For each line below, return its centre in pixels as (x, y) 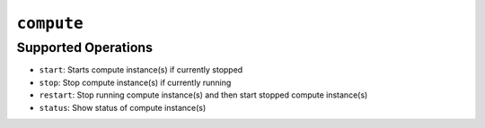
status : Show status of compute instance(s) (123, 107)
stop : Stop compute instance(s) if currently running (135, 82)
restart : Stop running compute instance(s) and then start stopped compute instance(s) (203, 95)
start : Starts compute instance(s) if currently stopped (141, 70)
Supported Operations (84, 47)
